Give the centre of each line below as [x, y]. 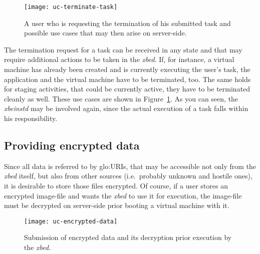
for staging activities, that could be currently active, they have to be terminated [127, 89]
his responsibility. [31, 118]
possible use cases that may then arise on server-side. [105, 33]
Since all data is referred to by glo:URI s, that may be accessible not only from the [130, 166]
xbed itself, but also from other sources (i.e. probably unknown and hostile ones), [128, 176]
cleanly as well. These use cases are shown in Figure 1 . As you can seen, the [121, 98]
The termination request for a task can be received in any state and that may [123, 49]
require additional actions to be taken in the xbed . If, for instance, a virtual [119, 59]
